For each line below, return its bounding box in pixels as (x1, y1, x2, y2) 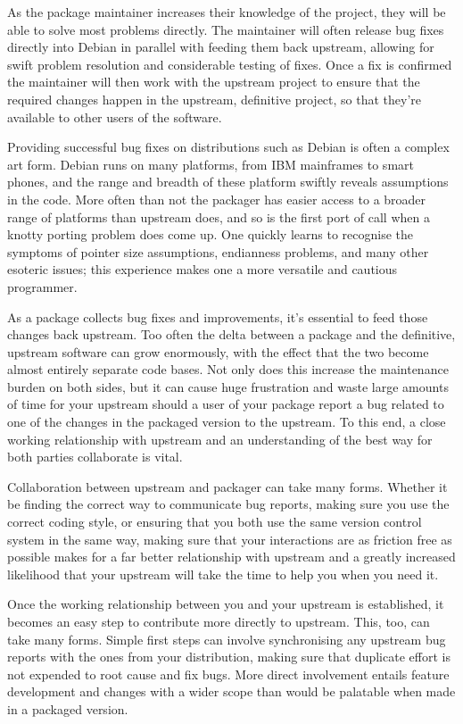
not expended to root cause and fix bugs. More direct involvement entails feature (7, 664, 450, 683)
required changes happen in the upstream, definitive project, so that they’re (7, 89, 422, 108)
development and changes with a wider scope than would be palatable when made (7, 682, 456, 701)
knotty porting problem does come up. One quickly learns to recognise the (7, 225, 413, 244)
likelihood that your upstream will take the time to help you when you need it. (7, 564, 439, 583)
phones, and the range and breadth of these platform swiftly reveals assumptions (7, 172, 449, 191)
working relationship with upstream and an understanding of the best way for (7, 429, 433, 448)
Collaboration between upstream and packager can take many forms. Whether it (7, 477, 448, 495)
